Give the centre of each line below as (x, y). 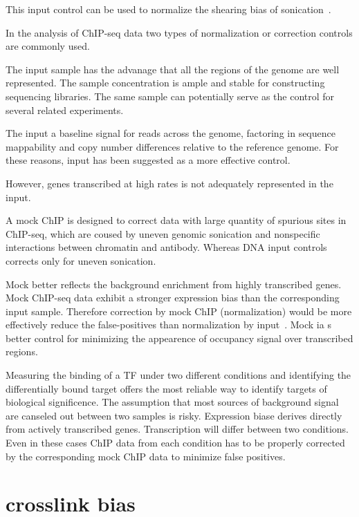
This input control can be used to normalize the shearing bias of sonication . (168, 9)
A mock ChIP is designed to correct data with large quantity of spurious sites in (176, 220)
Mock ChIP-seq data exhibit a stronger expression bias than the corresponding (173, 298)
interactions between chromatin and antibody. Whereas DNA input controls (166, 247)
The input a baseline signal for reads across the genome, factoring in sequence (171, 133)
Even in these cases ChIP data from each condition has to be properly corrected (175, 443)
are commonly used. (48, 46)
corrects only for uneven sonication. (81, 260)
